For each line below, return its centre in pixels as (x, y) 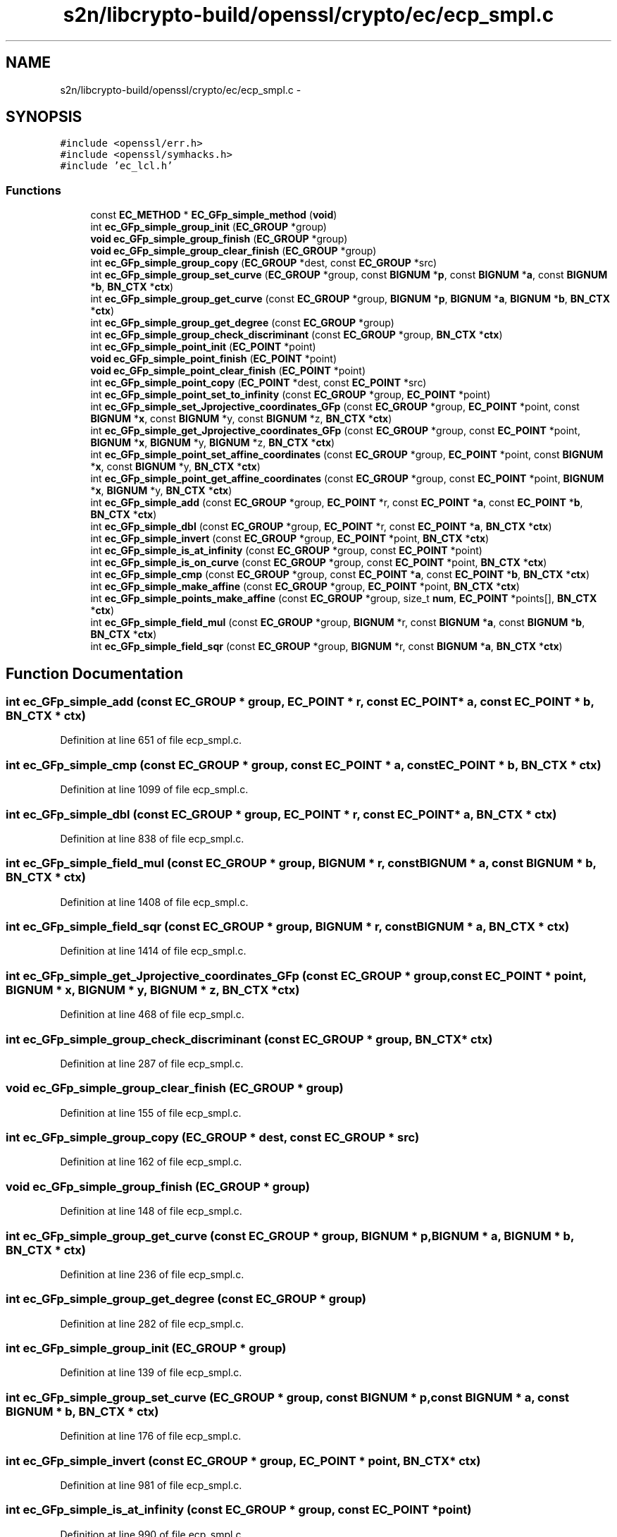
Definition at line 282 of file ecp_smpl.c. (152, 1323)
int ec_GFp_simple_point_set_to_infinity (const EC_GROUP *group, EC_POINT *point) (291, 395)
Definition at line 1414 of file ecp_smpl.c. (153, 951)
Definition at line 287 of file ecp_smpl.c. (152, 1063)
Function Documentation (94, 673)
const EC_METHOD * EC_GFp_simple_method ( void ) (214, 215)
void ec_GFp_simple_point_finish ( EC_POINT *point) (214, 359)
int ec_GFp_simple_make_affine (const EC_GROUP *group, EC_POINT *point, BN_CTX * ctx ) (305, 587)
